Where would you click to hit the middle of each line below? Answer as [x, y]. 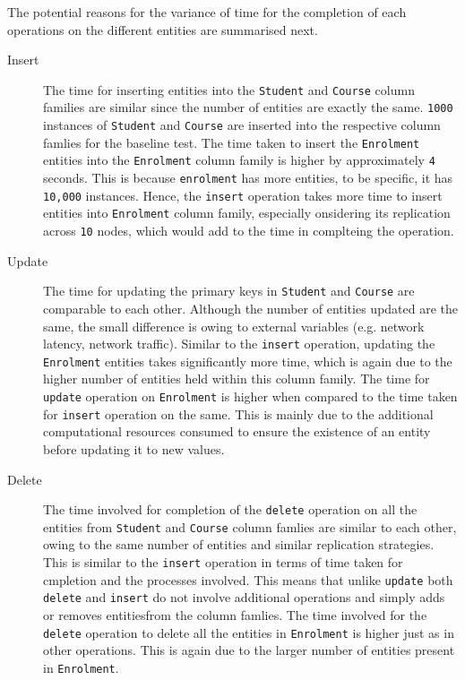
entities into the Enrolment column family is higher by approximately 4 [239, 160]
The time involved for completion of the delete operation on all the [230, 509]
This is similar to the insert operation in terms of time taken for [223, 562]
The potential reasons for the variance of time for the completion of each [207, 12]
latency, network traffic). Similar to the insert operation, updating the [239, 344]
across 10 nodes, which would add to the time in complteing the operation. [249, 231]
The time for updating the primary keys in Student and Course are [229, 291]
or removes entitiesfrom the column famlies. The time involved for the [235, 615]
